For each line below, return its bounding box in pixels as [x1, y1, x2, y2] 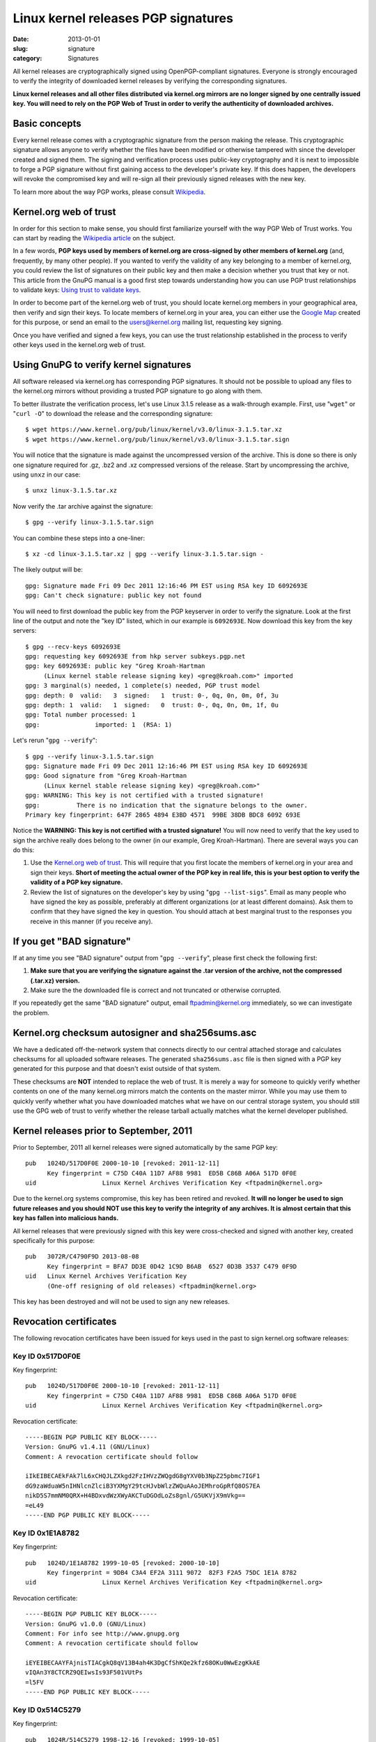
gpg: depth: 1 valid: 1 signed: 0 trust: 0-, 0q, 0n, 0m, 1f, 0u [25, 701, 279, 709]
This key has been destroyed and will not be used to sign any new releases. [13, 1297, 230, 1306]
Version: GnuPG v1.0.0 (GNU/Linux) [25, 1620, 147, 1628]
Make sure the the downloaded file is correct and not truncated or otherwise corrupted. [30, 986, 281, 994]
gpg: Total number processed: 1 [25, 711, 136, 719]
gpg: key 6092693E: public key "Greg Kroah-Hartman [25, 662, 205, 670]
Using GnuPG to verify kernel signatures [13, 359, 191, 371]
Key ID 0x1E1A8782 [13, 1528, 80, 1538]
